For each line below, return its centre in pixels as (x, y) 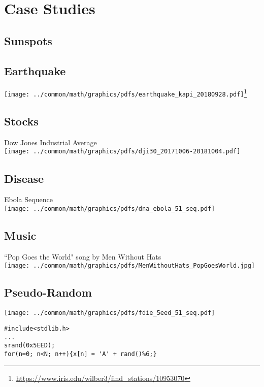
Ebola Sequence (28, 199)
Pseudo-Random (48, 292)
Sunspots (28, 40)
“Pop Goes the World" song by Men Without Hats (83, 256)
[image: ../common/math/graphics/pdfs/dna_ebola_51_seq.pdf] (110, 208)
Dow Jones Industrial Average (51, 142)
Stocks (21, 121)
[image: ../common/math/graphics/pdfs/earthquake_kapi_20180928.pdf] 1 (126, 93)
